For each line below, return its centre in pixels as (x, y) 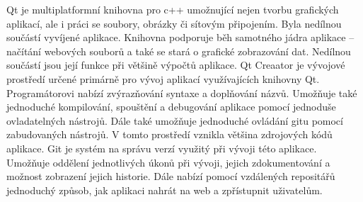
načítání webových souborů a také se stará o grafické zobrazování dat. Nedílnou (179, 51)
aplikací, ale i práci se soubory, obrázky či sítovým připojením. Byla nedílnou (174, 23)
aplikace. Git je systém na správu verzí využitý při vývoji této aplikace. (162, 148)
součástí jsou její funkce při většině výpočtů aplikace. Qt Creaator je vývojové (176, 65)
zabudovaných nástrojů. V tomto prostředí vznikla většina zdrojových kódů (169, 134)
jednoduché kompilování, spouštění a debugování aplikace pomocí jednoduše (171, 107)
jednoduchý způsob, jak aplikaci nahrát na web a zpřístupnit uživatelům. (165, 190)
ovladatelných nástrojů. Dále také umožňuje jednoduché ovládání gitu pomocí (175, 120)
